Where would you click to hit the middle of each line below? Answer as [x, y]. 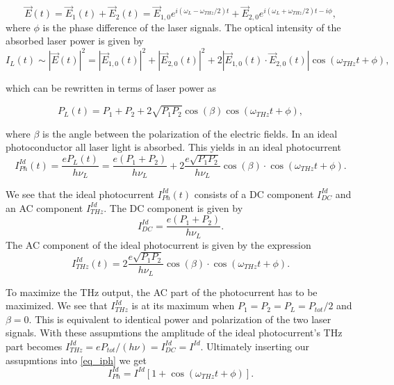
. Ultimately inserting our [255, 346]
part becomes [34, 346]
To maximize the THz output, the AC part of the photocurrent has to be [162, 292]
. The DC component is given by [173, 207]
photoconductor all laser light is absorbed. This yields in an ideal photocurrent [173, 147]
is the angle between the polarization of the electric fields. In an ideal [190, 133]
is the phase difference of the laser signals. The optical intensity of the [192, 27]
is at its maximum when [183, 305]
